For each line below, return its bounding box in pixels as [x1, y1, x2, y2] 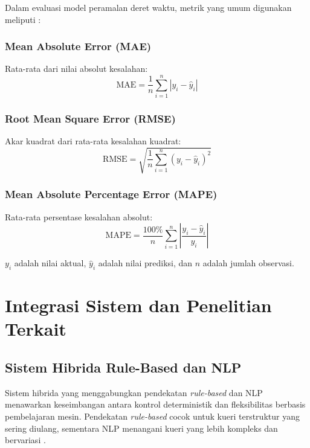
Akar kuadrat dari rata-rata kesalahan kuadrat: [5, 135, 181, 147]
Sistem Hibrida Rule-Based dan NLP [5, 358, 242, 377]
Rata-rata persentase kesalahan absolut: [5, 210, 153, 223]
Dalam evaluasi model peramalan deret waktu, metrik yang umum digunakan [5, 1, 292, 13]
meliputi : [5, 13, 41, 25]
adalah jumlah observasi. [202, 257, 294, 269]
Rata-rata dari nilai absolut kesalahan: [5, 62, 148, 75]
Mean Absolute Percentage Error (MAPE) [5, 187, 218, 202]
